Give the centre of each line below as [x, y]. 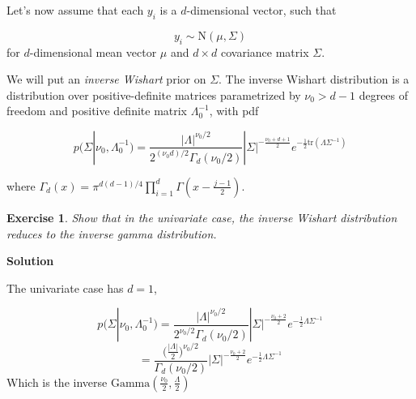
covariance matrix [265, 51]
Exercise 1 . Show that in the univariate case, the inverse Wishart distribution [202, 217]
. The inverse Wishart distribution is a [314, 79]
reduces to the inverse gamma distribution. [112, 233]
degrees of [384, 94]
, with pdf [234, 111]
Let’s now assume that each [75, 10]
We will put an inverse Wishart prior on [106, 79]
